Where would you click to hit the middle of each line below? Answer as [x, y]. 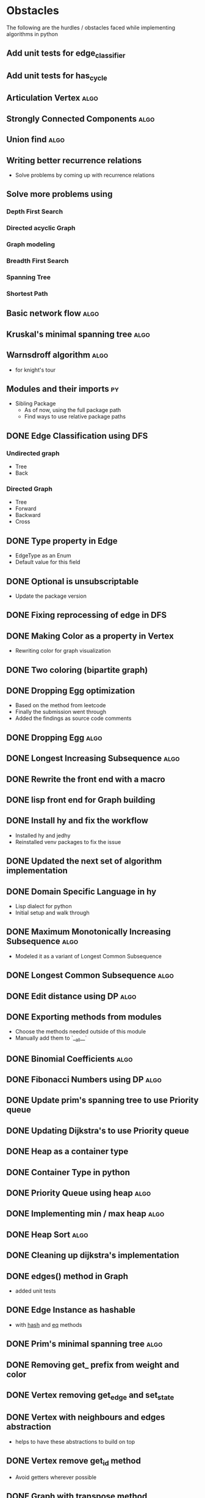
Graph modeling [31, 244]
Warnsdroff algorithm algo [57, 355]
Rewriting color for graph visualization [63, 651]
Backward [28, 515]
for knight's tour [35, 370]
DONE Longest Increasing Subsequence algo [93, 758]
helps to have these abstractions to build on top [75, 1441]
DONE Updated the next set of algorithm [84, 861]
